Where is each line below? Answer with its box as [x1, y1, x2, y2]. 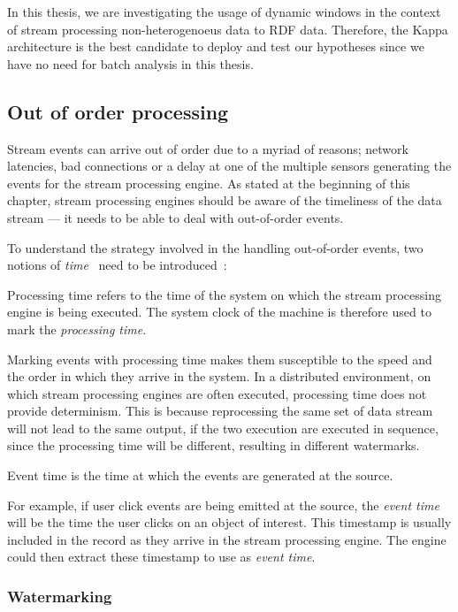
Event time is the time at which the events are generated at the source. [7, 466, 393, 485]
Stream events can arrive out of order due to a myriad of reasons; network [7, 139, 408, 157]
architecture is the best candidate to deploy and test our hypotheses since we [7, 37, 424, 56]
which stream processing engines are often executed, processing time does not [7, 384, 427, 402]
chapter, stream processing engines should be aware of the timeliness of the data [7, 191, 442, 210]
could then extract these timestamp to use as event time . [7, 547, 316, 566]
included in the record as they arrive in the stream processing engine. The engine [7, 530, 447, 548]
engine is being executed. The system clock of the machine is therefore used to [7, 302, 431, 321]
